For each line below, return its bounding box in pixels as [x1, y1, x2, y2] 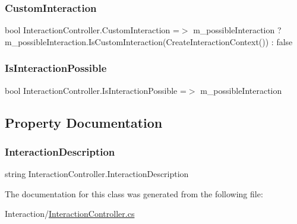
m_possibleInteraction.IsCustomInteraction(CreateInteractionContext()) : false [5, 35, 293, 48]
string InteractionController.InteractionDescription [5, 168, 189, 180]
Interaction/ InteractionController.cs [5, 207, 135, 220]
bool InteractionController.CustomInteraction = [5, 24, 179, 36]
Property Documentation [5, 113, 163, 131]
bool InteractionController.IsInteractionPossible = [5, 84, 187, 96]
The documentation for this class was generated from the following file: [5, 187, 263, 200]
